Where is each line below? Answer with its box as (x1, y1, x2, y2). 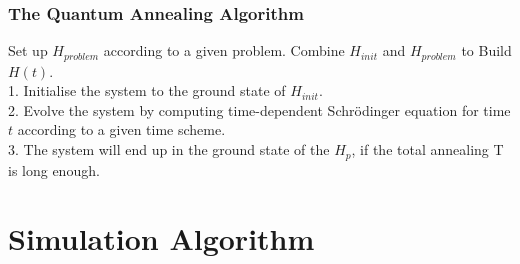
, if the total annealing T (351, 139, 504, 160)
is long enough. (8, 159, 100, 180)
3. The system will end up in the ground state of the (8, 139, 330, 160)
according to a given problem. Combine (103, 40, 345, 61)
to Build (461, 40, 512, 61)
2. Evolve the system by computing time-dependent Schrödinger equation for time (8, 99, 511, 120)
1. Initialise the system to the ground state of (8, 80, 286, 101)
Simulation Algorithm (8, 218, 315, 259)
